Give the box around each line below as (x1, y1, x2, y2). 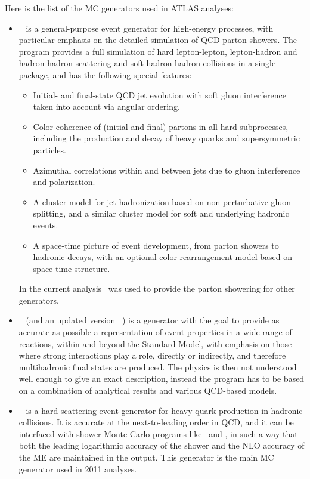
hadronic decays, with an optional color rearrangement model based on (33, 251, 292, 263)
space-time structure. (33, 262, 110, 274)
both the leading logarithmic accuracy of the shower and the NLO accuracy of (18, 439, 305, 452)
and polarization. (33, 175, 95, 188)
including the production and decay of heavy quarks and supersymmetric (33, 132, 300, 144)
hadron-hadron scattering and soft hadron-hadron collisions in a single (18, 57, 276, 69)
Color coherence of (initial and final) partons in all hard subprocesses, (33, 120, 289, 132)
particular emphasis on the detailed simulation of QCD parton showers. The (18, 33, 297, 46)
